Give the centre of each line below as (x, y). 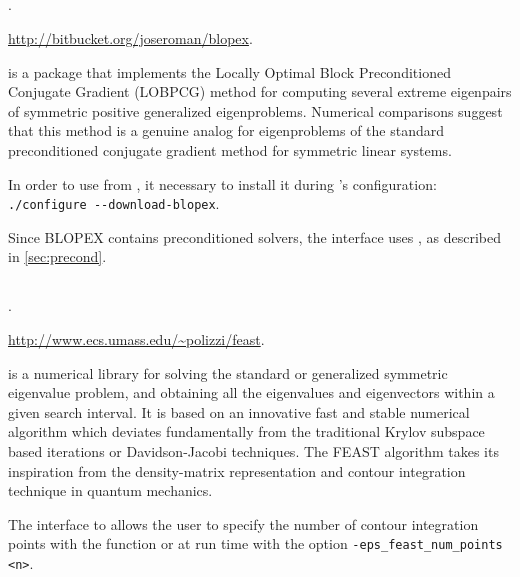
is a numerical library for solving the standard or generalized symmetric (228, 372)
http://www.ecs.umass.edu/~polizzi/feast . (136, 338)
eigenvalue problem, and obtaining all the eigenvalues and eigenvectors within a (251, 392)
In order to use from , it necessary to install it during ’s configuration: (222, 183)
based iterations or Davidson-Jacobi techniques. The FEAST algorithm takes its (253, 450)
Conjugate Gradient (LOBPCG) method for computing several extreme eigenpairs (260, 91)
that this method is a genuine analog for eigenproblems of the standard (226, 130)
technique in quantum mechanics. (110, 490)
